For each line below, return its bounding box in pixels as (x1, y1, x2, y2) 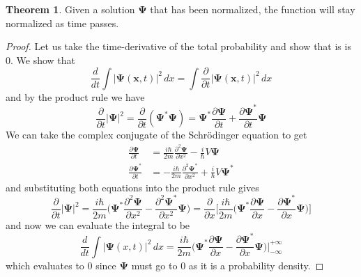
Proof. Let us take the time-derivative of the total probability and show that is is (6, 39, 351, 54)
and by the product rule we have (6, 89, 145, 104)
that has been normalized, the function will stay (150, 2, 355, 16)
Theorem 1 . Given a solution (6, 2, 135, 16)
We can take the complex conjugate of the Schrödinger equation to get (6, 127, 307, 142)
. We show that (10, 52, 76, 67)
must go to (131, 258, 178, 272)
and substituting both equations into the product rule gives (6, 180, 259, 194)
